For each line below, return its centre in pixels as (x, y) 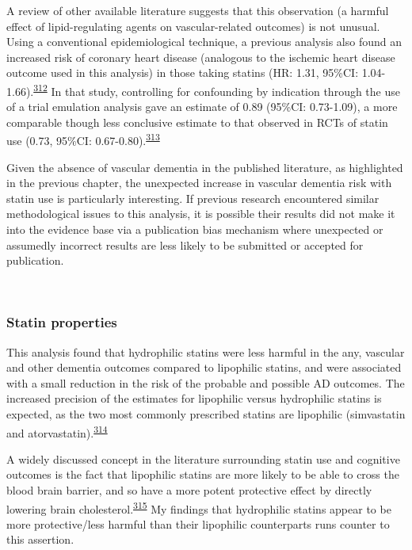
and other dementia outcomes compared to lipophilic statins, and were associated (204, 367)
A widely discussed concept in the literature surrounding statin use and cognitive (203, 458)
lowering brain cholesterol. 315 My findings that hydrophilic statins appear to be (199, 507)
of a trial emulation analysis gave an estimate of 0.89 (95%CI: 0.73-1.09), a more (202, 107)
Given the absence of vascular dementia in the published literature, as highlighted (205, 167)
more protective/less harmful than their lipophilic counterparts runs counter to (198, 523)
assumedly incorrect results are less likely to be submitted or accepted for (185, 244)
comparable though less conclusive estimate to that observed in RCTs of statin (197, 122)
